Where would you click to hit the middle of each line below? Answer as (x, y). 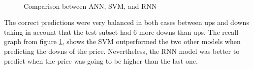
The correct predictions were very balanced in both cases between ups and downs (126, 22)
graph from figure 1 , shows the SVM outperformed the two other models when (122, 41)
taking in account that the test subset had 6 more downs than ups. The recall (121, 32)
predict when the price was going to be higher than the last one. (101, 60)
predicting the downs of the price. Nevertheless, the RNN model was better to (122, 51)
